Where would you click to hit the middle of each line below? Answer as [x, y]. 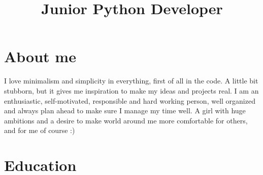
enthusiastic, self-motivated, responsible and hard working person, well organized [130, 100]
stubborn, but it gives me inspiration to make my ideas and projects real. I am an [131, 90]
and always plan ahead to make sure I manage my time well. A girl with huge [125, 111]
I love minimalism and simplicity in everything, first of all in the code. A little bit [131, 81]
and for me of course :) [40, 130]
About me [40, 56]
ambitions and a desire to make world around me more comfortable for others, [126, 120]
